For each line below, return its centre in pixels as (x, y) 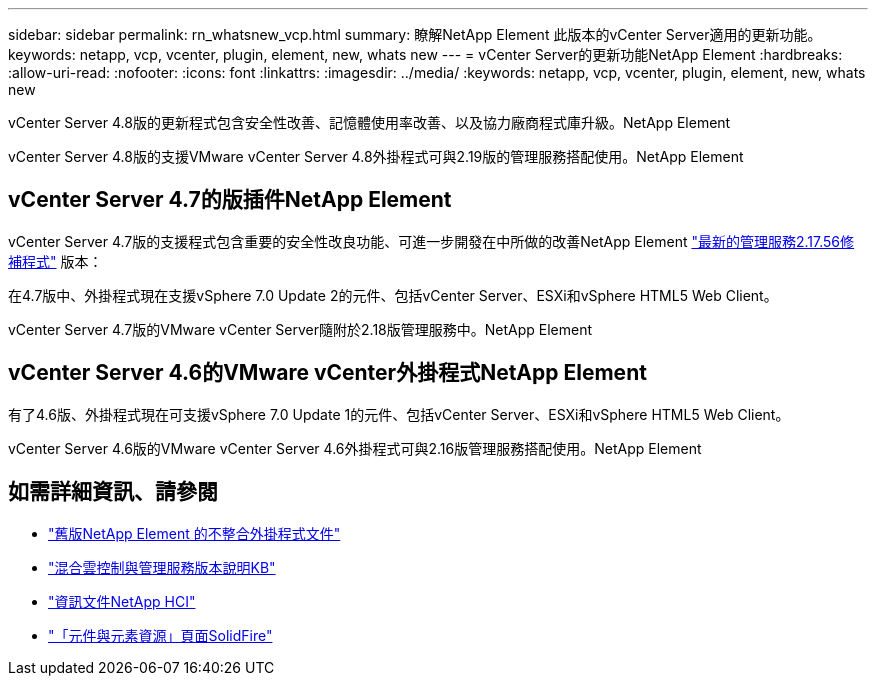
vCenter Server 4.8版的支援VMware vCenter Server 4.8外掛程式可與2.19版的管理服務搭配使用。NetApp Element (376, 156)
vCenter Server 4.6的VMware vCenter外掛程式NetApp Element (327, 373)
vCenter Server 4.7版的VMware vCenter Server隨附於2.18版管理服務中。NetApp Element (300, 329)
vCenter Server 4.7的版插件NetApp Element (230, 200)
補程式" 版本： (55, 261)
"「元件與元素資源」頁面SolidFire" (160, 635)
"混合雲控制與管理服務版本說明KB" (162, 567)
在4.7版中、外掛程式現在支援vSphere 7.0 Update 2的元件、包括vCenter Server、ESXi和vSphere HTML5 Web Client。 (393, 295)
